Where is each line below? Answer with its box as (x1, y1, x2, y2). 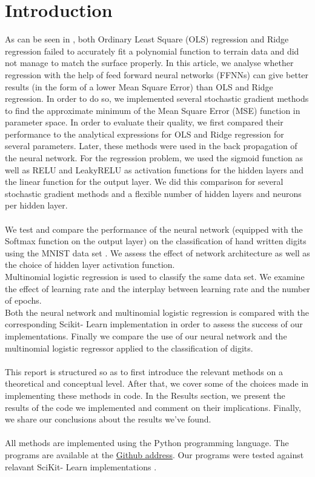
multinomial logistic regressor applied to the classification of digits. (5, 341, 253, 354)
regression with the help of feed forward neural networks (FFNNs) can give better (5, 68, 309, 81)
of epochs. (5, 294, 42, 307)
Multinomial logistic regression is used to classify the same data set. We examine (5, 270, 305, 282)
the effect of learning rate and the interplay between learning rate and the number (5, 282, 310, 295)
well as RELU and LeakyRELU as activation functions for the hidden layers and (5, 163, 303, 176)
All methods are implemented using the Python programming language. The (5, 436, 289, 449)
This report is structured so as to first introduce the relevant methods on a (5, 365, 283, 378)
